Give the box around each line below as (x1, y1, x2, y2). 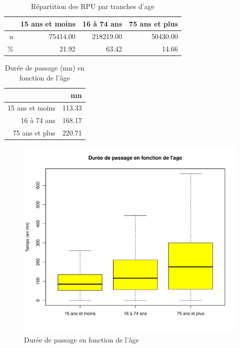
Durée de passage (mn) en (4, 62, 85, 73)
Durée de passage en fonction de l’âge (24, 334, 139, 344)
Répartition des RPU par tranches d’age (31, 1, 154, 11)
